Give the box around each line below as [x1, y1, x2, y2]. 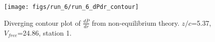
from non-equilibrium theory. [92, 17, 180, 28]
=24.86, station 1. [17, 27, 72, 38]
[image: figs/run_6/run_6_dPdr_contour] [4, 3, 139, 10]
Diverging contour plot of [4, 17, 81, 28]
